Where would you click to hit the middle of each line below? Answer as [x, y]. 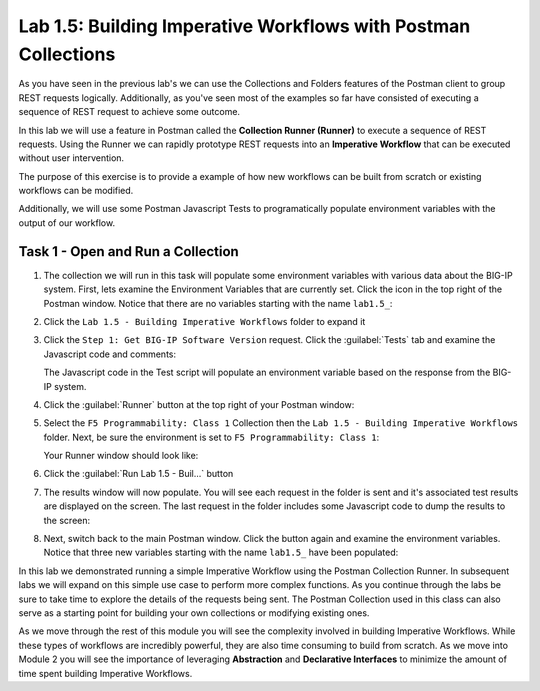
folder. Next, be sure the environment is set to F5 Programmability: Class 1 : [211, 437]
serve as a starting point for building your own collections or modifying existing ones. [194, 612]
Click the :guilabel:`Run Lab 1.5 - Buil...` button [138, 474]
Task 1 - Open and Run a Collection [128, 251]
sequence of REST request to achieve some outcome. [129, 112]
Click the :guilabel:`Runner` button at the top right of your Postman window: [199, 404]
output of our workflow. [66, 222]
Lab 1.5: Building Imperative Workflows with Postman [244, 26]
